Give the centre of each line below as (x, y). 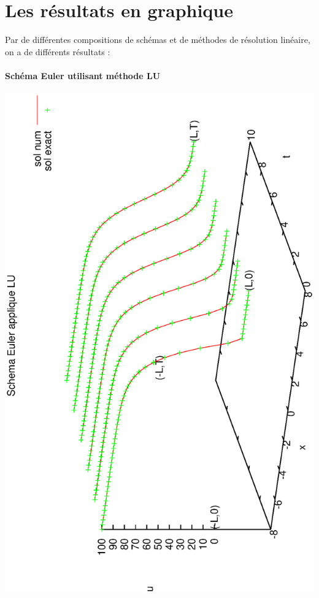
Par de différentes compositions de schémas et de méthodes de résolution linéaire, (158, 40)
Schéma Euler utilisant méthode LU (83, 75)
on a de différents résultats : (58, 51)
